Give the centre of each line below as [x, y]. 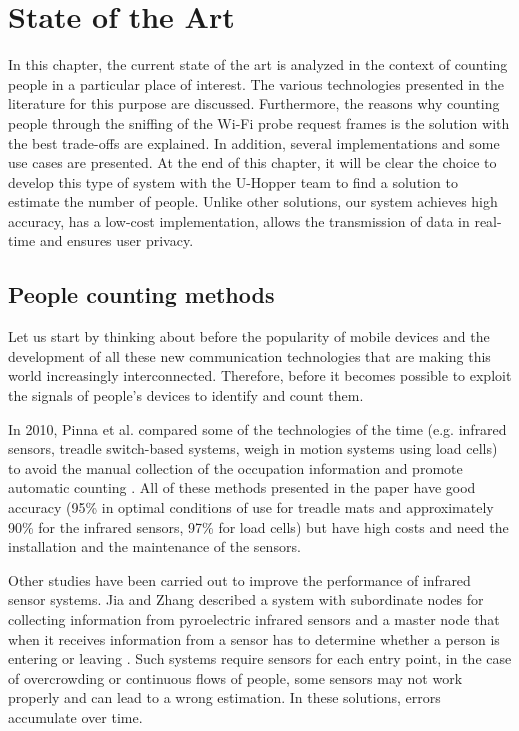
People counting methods [141, 294]
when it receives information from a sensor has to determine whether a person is [254, 638]
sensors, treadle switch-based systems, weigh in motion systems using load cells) [253, 448]
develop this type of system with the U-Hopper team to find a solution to [233, 181]
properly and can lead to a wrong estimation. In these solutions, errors [224, 697]
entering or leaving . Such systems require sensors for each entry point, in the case [260, 658]
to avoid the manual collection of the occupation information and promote [235, 467]
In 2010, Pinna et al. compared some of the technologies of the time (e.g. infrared [257, 428]
